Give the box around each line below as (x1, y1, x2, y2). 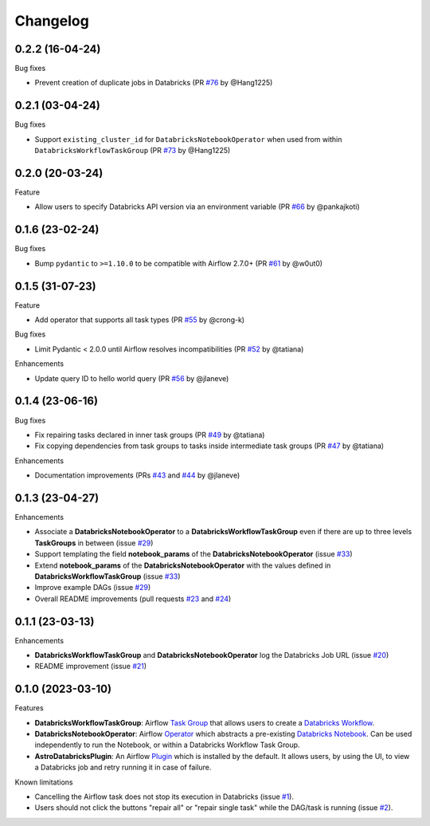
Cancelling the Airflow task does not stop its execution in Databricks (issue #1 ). (34, 792, 295, 801)
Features (14, 703, 44, 713)
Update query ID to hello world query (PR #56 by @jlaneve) (34, 373, 229, 383)
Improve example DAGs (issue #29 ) (34, 583, 151, 592)
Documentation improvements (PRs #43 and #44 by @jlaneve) (34, 470, 240, 480)
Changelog (14, 12, 89, 29)
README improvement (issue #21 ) (34, 662, 147, 671)
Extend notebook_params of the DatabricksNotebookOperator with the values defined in (34, 560, 331, 570)
